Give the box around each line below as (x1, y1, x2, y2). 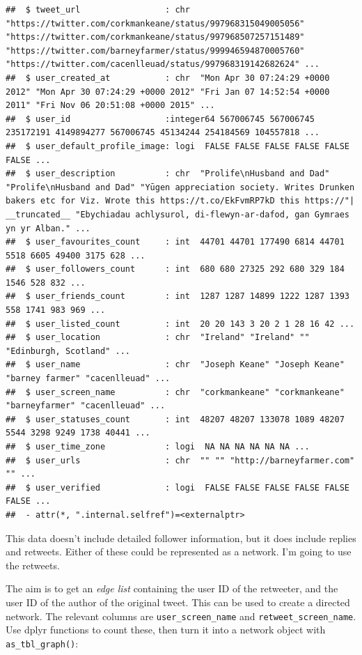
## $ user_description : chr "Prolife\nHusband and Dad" (6, 169, 330, 179)
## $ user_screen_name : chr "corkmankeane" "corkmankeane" (6, 387, 345, 397)
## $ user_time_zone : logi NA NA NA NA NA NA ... (6, 442, 310, 452)
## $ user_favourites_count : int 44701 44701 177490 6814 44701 (6, 237, 345, 247)
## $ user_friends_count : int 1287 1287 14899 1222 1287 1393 (6, 291, 349, 302)
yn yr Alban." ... (6, 223, 90, 233)
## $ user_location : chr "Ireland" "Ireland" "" (6, 332, 310, 343)
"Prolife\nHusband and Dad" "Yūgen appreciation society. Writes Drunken (6, 182, 355, 192)
